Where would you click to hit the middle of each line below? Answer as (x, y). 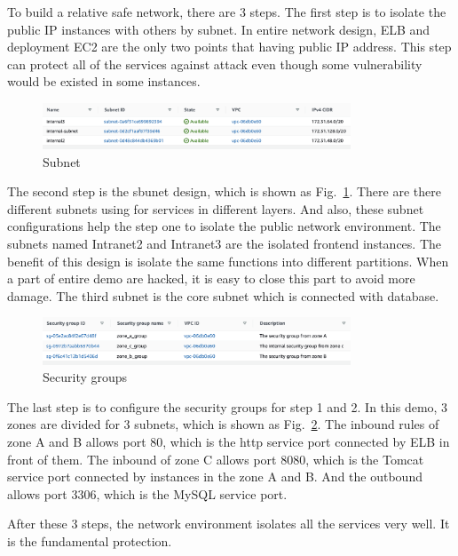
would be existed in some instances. (104, 81)
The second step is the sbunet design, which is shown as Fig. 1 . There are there (224, 191)
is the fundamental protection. (90, 540)
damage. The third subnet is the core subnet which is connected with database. (223, 295)
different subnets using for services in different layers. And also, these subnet (216, 208)
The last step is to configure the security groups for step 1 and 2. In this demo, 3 (228, 406)
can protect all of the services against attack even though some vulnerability (215, 64)
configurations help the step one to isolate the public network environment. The (224, 226)
